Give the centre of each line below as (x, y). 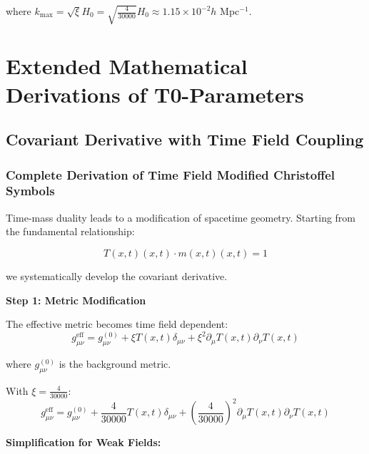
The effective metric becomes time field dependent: (117, 324)
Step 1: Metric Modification (76, 300)
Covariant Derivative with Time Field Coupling (185, 139)
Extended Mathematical (127, 66)
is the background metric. (115, 363)
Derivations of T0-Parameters (155, 94)
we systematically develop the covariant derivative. (117, 275)
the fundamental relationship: (70, 231)
